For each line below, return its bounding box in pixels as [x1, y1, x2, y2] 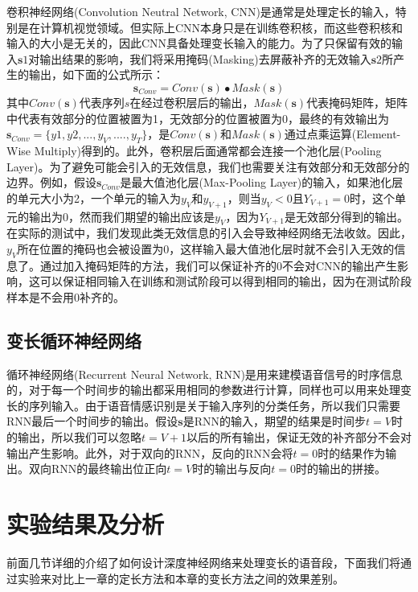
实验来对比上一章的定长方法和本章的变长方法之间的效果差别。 [17, 569, 344, 586]
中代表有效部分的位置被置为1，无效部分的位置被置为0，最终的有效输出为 [6, 109, 389, 126]
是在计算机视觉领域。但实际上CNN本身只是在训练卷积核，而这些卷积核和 [17, 18, 404, 35]
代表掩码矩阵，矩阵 [306, 93, 408, 110]
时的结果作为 [318, 444, 386, 461]
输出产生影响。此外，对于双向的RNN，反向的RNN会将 [6, 444, 293, 461]
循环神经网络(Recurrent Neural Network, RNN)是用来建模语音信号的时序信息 [6, 365, 403, 382]
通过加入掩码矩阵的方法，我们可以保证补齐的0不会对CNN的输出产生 [39, 257, 398, 273]
